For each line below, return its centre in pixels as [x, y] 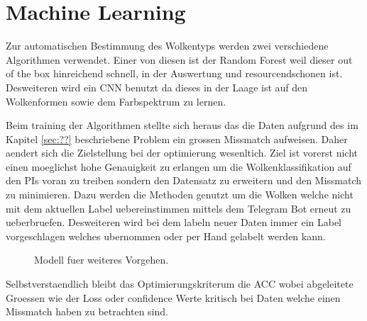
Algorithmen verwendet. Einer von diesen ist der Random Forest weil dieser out [179, 59]
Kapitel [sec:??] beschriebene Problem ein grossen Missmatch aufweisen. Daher [177, 139]
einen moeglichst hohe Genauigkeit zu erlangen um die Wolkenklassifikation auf [179, 166]
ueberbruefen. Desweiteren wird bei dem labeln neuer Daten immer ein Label [174, 222]
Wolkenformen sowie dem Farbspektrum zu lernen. [116, 101]
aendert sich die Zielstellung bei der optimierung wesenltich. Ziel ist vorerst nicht [182, 153]
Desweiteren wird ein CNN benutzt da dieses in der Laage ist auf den [157, 87]
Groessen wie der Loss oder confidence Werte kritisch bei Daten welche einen [173, 297]
